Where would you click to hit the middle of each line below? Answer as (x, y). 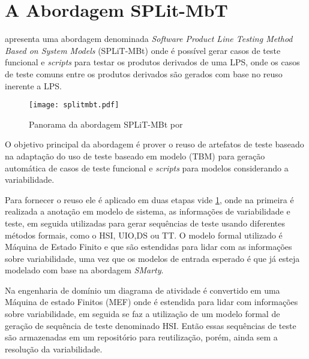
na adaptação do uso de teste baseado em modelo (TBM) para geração (135, 156)
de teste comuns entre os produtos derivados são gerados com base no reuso (144, 73)
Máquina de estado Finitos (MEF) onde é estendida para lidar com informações (151, 302)
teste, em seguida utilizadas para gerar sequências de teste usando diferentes (145, 223)
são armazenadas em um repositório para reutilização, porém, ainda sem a (141, 337)
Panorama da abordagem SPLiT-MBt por (106, 124)
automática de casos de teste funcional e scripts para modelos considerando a (147, 168)
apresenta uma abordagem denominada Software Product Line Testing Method (149, 39)
